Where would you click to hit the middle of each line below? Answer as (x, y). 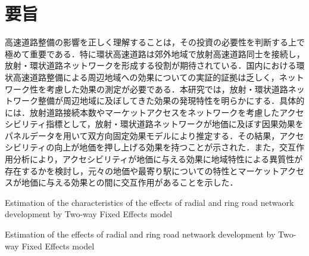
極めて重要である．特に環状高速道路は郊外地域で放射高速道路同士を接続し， (155, 53)
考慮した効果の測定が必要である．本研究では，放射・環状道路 (167, 89)
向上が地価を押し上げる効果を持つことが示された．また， (167, 147)
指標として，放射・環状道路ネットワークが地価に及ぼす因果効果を (175, 124)
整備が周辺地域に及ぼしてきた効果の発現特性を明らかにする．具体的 (171, 101)
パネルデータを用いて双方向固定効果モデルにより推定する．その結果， (142, 135)
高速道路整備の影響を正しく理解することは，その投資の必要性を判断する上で (155, 42)
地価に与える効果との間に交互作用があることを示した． (129, 182)
